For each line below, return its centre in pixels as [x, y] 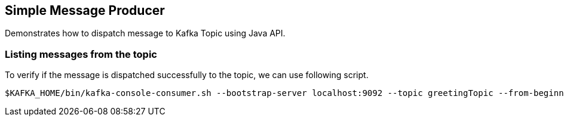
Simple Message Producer [85, 10]
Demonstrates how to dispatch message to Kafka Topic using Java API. [145, 33]
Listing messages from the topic [81, 54]
